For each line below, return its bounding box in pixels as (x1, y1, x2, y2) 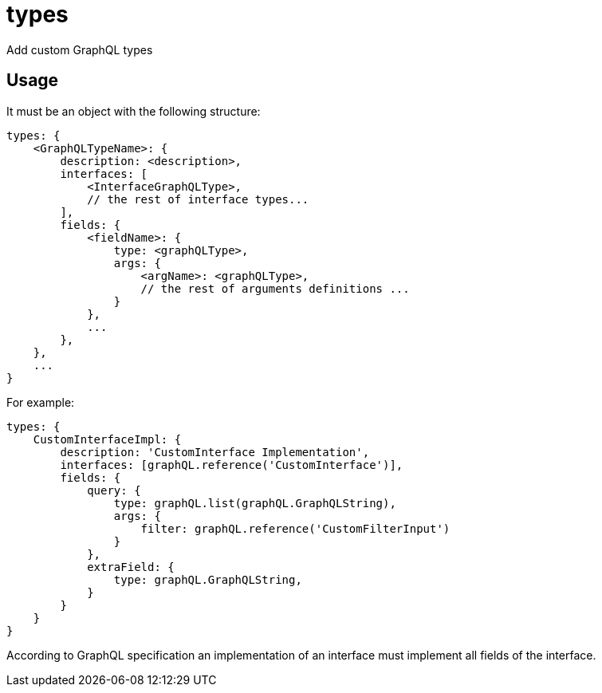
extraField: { (87, 560, 175, 573)
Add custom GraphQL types (6, 42, 153, 57)
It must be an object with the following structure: (6, 104, 261, 118)
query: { (87, 483, 141, 497)
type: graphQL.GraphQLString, (113, 573, 302, 586)
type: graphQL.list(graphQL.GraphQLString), (113, 496, 396, 510)
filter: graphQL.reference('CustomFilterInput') (140, 522, 451, 535)
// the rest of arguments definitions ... (140, 282, 410, 295)
